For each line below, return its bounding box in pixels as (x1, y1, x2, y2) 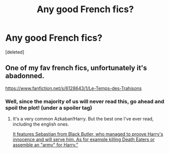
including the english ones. (12, 121, 70, 128)
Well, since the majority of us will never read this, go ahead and (5, 98, 164, 105)
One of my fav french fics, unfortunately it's (5, 64, 147, 72)
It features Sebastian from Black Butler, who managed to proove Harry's (12, 131, 163, 137)
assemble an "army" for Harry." (12, 142, 79, 148)
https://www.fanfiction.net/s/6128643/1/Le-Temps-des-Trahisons (5, 85, 142, 91)
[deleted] (5, 49, 24, 55)
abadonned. (5, 72, 45, 80)
